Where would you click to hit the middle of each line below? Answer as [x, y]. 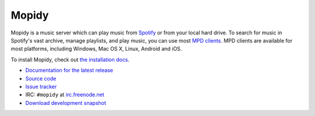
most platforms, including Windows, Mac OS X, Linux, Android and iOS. [96, 49]
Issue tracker [41, 86]
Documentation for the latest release [69, 71]
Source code [41, 78]
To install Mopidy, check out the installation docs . [70, 59]
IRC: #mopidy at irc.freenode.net [65, 95]
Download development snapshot [66, 103]
